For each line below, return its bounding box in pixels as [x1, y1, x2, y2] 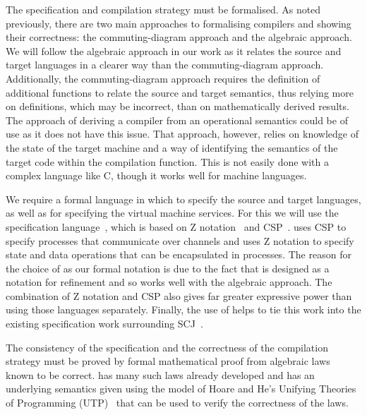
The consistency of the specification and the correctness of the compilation [6, 339, 328, 354]
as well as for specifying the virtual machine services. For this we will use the [6, 205, 339, 220]
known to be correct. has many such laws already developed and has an [6, 367, 315, 382]
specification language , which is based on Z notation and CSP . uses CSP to [6, 219, 347, 234]
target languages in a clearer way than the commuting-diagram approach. [6, 57, 324, 72]
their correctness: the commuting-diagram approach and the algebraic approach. [6, 30, 352, 44]
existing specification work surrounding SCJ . [6, 316, 203, 331]
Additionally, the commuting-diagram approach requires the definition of [6, 71, 320, 85]
